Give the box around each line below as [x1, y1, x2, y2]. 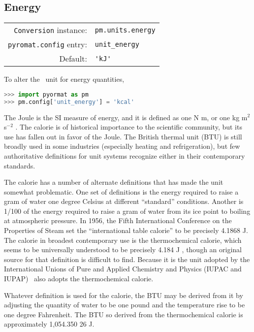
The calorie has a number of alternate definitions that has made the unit [4, 177, 223, 187]
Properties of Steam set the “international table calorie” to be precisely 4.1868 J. [4, 225, 248, 235]
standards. [4, 160, 35, 170]
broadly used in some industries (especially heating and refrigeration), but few [4, 141, 240, 151]
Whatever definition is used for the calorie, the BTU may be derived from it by [4, 290, 243, 300]
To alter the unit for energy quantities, [4, 74, 125, 84]
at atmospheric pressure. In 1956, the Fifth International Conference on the [4, 215, 232, 226]
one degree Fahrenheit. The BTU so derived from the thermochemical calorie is [4, 309, 243, 319]
